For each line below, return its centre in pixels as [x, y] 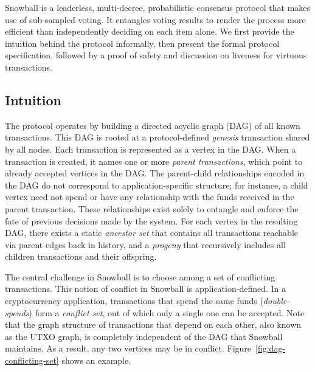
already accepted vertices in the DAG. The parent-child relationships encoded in [155, 173]
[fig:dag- [271, 348]
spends [17, 312]
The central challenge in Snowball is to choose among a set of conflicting [140, 276]
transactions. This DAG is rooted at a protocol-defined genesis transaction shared [157, 137]
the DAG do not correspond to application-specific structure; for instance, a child [157, 185]
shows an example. [96, 360]
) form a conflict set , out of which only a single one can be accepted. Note [167, 312]
